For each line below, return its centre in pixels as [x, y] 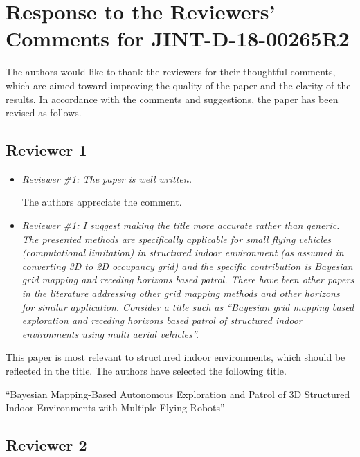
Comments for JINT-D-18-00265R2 [178, 38]
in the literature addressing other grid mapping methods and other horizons [181, 293]
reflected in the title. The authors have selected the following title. [146, 371]
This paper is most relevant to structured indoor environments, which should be [175, 357]
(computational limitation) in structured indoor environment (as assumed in [183, 252]
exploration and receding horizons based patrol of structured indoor [162, 320]
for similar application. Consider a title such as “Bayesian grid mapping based [188, 306]
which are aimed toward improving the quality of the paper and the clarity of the [178, 85]
